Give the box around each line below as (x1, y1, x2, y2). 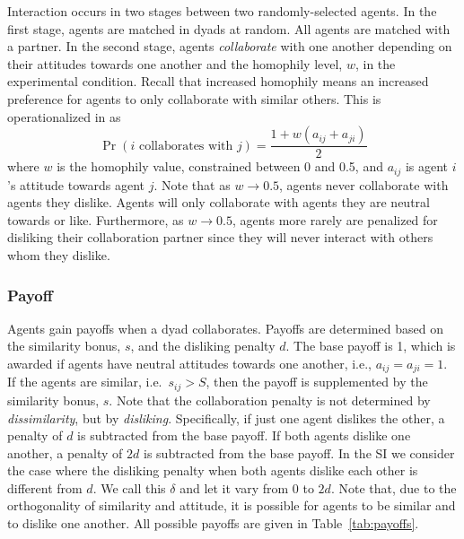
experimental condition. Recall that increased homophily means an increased (7, 72, 429, 91)
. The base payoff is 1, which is (285, 336, 456, 355)
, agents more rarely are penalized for (232, 210, 438, 229)
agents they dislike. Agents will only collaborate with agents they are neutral (7, 193, 430, 212)
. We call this (92, 478, 166, 497)
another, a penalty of (7, 443, 123, 462)
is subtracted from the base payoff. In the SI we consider (144, 443, 455, 462)
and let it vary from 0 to (179, 478, 314, 497)
